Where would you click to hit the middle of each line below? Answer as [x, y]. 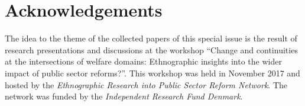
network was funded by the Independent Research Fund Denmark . [124, 96]
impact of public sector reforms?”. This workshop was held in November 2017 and [152, 73]
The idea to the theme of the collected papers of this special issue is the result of [151, 38]
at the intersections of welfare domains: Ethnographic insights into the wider [143, 61]
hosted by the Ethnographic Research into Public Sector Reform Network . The [146, 84]
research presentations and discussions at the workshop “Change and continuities [151, 49]
